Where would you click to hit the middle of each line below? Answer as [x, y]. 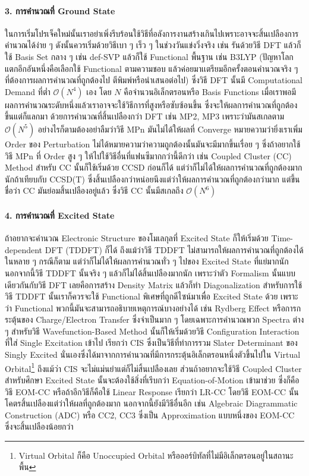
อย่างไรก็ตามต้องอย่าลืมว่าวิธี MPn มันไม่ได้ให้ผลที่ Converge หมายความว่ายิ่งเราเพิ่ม [170, 129]
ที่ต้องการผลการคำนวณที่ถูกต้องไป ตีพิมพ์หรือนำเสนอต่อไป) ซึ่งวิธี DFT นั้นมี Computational [154, 80]
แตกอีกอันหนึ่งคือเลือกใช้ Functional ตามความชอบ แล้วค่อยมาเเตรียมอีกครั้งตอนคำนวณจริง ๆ [152, 68]
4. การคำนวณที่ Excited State [60, 215]
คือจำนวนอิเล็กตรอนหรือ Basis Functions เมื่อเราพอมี [210, 91]
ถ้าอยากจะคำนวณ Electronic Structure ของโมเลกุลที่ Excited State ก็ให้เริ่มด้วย [137, 238]
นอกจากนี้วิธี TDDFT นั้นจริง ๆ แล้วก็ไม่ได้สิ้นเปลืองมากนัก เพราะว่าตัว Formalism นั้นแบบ [150, 272]
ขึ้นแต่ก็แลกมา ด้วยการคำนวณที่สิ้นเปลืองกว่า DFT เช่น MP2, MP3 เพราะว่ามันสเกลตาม [144, 116]
